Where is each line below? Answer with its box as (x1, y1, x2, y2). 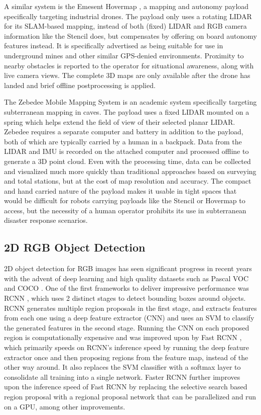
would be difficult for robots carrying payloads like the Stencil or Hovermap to (4, 195, 245, 206)
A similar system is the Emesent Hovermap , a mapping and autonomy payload (4, 1, 249, 11)
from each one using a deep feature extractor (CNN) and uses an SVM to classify (4, 312, 254, 323)
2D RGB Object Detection (4, 239, 146, 255)
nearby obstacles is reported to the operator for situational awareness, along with (4, 60, 254, 70)
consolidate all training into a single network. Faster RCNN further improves (4, 371, 240, 382)
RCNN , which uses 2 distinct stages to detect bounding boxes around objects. (4, 293, 246, 303)
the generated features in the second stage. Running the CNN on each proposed (4, 322, 249, 333)
